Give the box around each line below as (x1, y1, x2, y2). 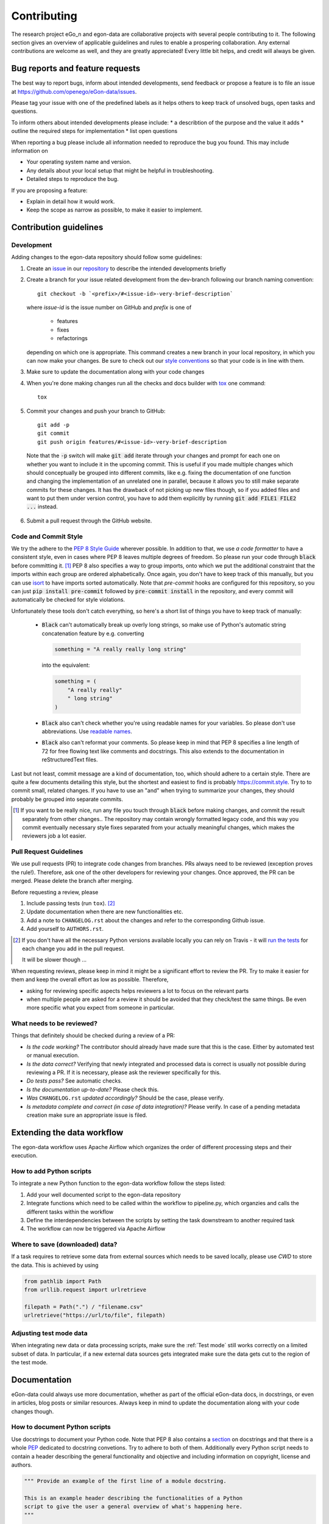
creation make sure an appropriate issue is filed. (26, 1111, 147, 1119)
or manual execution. (26, 1052, 79, 1059)
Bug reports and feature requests (11, 63, 141, 74)
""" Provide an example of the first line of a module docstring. (24, 1477, 227, 1484)
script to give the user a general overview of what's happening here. (24, 1503, 243, 1510)
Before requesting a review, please (11, 888, 99, 896)
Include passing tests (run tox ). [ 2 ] (26, 900, 115, 906)
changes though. (11, 1408, 54, 1415)
